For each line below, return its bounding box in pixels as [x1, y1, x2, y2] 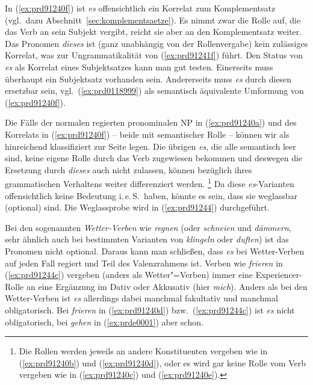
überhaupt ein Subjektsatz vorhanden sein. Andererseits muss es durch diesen [5, 72, 292, 85]
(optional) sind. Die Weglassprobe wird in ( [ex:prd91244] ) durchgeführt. [5, 201, 270, 214]
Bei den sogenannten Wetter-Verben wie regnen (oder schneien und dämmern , [5, 221, 291, 233]
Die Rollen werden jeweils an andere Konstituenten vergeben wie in [19, 345, 268, 357]
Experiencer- [255, 268, 302, 281]
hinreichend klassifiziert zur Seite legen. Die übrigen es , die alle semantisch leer [5, 140, 296, 152]
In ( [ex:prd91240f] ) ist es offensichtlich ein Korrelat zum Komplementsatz [5, 2, 276, 14]
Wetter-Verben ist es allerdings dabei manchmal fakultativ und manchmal [5, 292, 278, 304]
